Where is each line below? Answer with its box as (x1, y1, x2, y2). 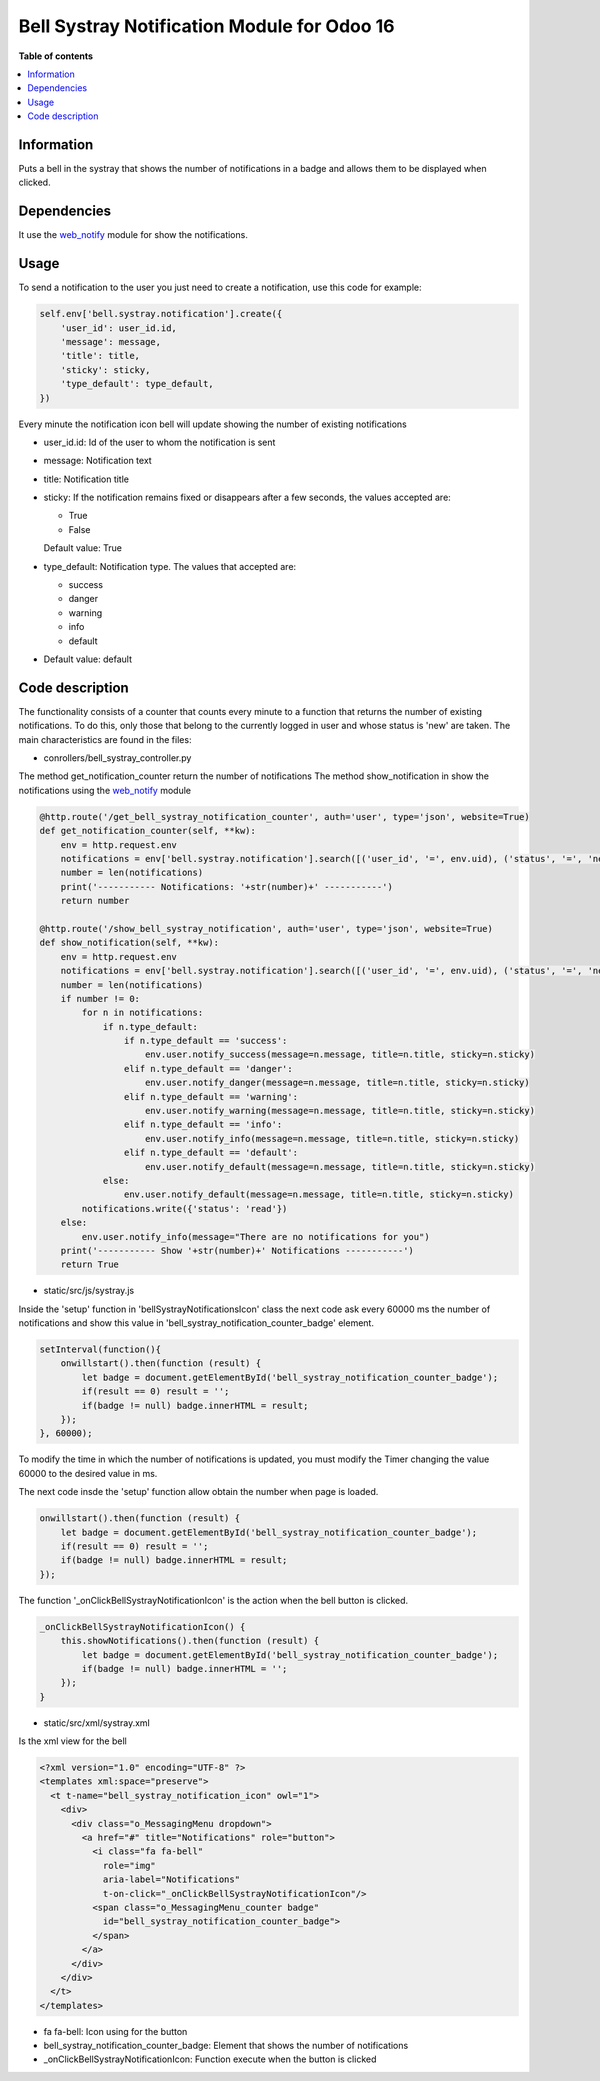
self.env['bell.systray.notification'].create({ (39, 308, 283, 320)
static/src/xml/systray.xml (43, 1716, 150, 1729)
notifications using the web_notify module (18, 784, 192, 796)
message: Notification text (43, 455, 152, 467)
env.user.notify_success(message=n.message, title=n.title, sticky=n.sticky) (145, 1049, 535, 1060)
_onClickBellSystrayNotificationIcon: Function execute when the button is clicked (43, 2053, 377, 2065)
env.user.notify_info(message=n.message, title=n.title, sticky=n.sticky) (145, 1133, 520, 1144)
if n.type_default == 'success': (123, 1035, 288, 1047)
